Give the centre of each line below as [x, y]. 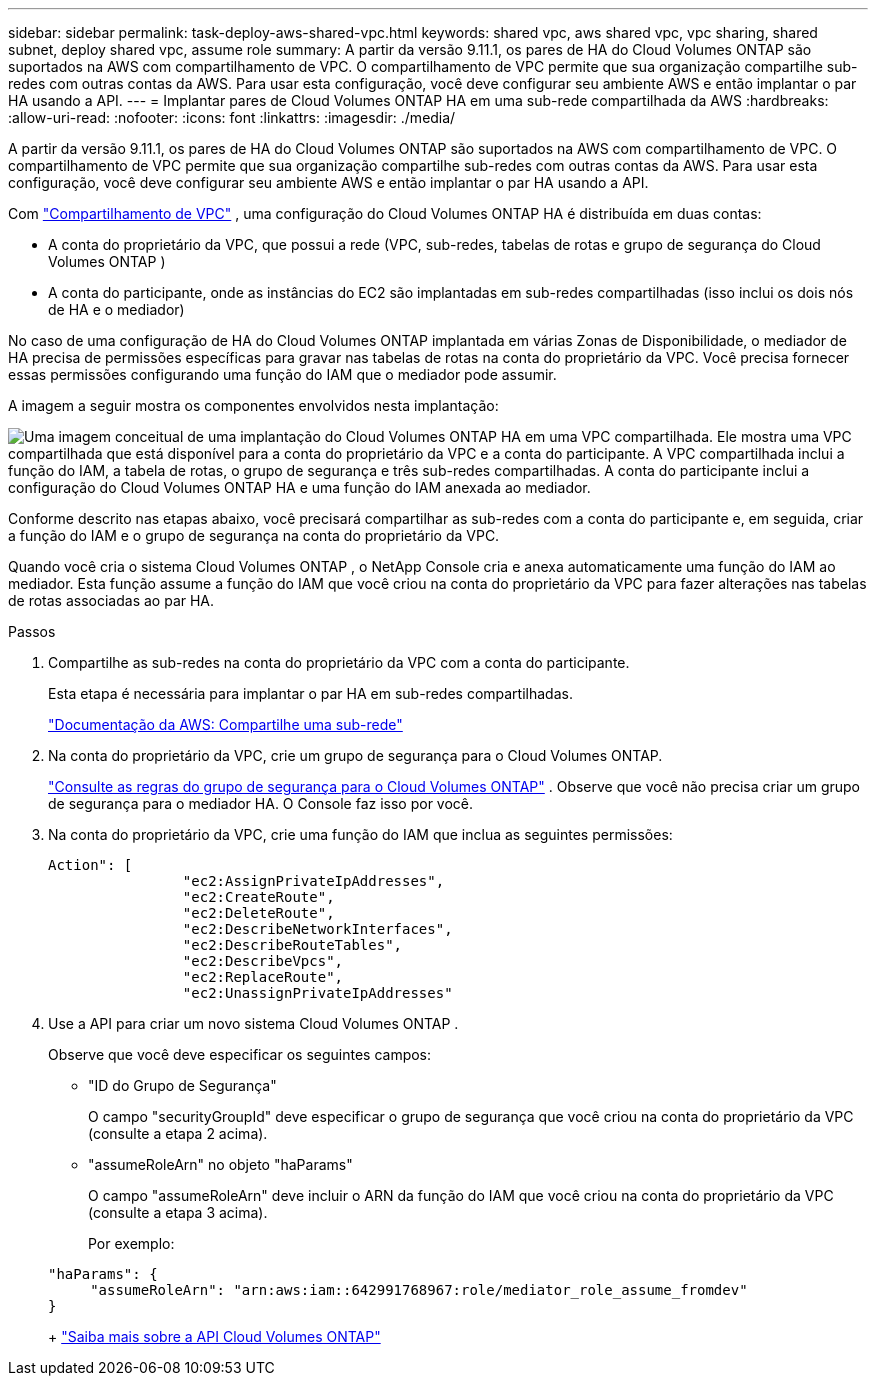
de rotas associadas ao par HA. [111, 600]
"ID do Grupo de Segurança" [182, 1085]
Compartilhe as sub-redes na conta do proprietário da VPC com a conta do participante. [339, 662]
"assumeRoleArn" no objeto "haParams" [220, 1164]
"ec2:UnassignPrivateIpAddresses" [317, 993]
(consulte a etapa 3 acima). [178, 1212]
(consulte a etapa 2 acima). [178, 1133]
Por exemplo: [131, 1243]
